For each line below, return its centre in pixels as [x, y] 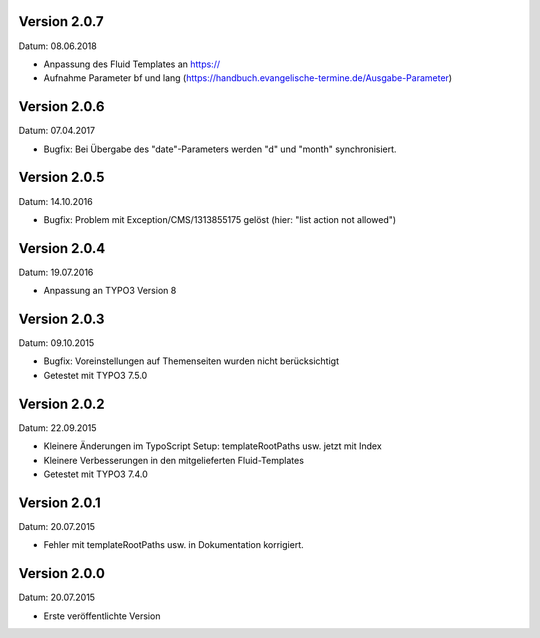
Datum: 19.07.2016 [56, 272]
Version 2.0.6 [61, 106]
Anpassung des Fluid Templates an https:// [131, 64]
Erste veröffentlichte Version [102, 616]
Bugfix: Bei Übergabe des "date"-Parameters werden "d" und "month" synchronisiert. [220, 149]
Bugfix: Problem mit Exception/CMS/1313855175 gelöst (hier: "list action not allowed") [220, 219]
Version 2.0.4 [62, 248]
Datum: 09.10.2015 [56, 343]
